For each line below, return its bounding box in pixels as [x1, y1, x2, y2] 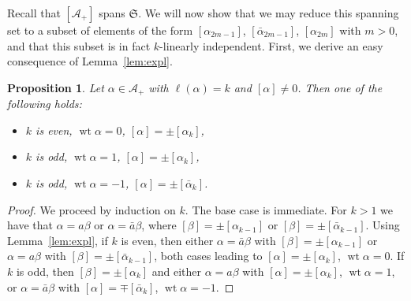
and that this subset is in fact [7, 37, 151, 54]
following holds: [7, 95, 82, 112]
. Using [365, 217, 400, 233]
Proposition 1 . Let [7, 79, 104, 95]
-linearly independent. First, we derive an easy [159, 37, 383, 54]
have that [7, 217, 53, 233]
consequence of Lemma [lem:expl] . [7, 53, 173, 69]
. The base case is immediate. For [185, 201, 347, 217]
